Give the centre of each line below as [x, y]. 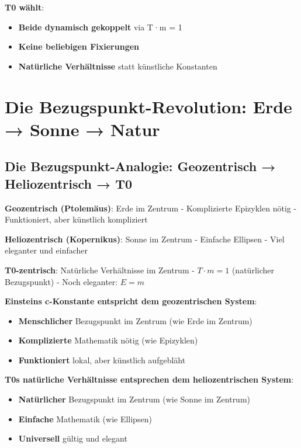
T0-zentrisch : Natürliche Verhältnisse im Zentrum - [100, 270]
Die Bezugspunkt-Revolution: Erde [148, 106]
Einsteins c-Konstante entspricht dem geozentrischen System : [131, 301]
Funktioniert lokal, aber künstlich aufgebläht [102, 360]
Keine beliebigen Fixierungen [79, 46]
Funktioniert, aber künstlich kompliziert [76, 219]
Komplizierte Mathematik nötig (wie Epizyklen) [108, 340]
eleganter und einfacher [46, 250]
